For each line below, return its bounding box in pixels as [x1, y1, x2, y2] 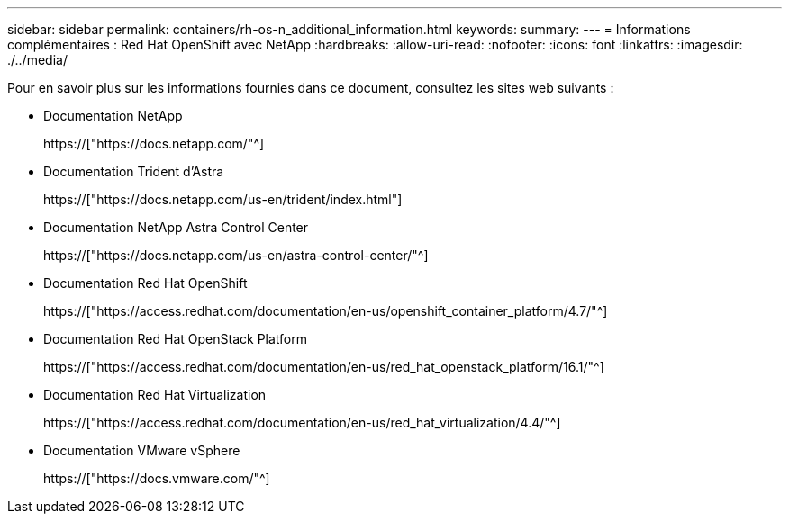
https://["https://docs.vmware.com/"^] [43, 471, 270, 486]
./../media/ [7, 52, 68, 67]
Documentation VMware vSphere [43, 443, 240, 458]
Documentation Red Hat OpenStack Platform [43, 331, 307, 346]
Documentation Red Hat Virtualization [43, 387, 267, 402]
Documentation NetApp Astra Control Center [43, 220, 309, 235]
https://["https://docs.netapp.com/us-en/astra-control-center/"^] [43, 247, 429, 263]
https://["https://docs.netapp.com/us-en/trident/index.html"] [43, 192, 403, 207]
